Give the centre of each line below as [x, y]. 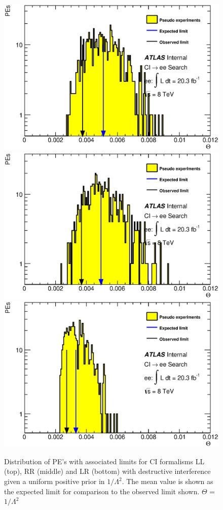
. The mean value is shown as [168, 481]
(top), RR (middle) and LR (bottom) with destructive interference [107, 471]
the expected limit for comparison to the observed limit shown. [102, 491]
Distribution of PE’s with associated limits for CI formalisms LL [104, 461]
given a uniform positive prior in [54, 481]
